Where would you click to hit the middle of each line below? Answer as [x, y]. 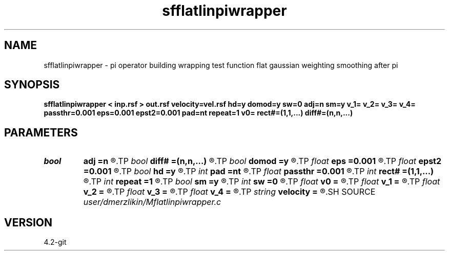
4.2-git [55, 242]
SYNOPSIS [32, 85]
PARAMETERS [41, 132]
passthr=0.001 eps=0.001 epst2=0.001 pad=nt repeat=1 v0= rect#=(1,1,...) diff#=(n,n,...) [198, 113]
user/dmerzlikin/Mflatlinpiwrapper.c [152, 202]
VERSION [28, 222]
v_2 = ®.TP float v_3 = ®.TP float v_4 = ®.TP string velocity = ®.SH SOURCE [229, 192]
